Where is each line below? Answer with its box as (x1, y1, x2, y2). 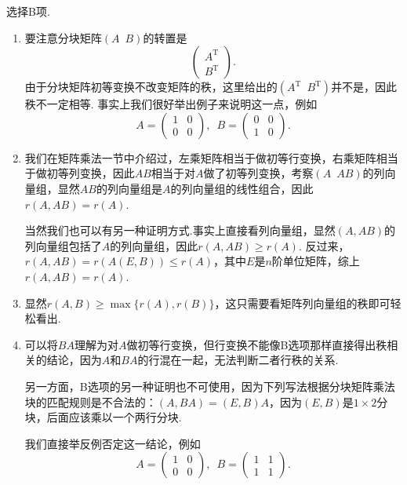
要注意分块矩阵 (24, 29, 102, 46)
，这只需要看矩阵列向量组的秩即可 (214, 294, 391, 311)
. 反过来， (298, 237, 350, 253)
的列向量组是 (96, 180, 162, 196)
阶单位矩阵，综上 (271, 253, 360, 269)
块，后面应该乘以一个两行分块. (24, 409, 182, 425)
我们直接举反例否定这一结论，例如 (24, 435, 201, 451)
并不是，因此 (331, 78, 398, 95)
